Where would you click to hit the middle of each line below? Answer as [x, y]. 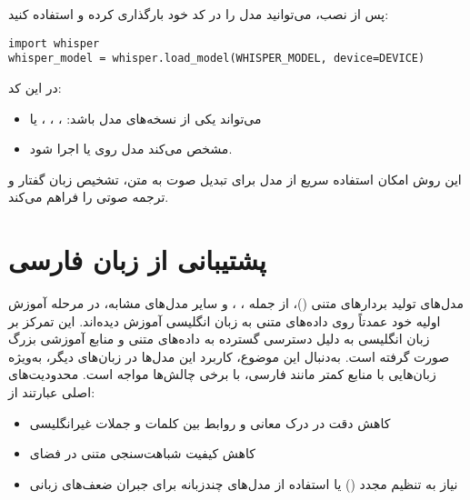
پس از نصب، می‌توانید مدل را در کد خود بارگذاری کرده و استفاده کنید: [199, 14]
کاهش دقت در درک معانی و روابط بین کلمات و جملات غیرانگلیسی [210, 422]
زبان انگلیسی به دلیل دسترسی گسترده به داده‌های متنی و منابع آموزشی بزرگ [219, 339]
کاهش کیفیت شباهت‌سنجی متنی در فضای [142, 453]
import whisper [54, 43]
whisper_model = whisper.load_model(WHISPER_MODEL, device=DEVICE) [217, 59]
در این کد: [35, 87]
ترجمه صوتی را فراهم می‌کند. [89, 197]
